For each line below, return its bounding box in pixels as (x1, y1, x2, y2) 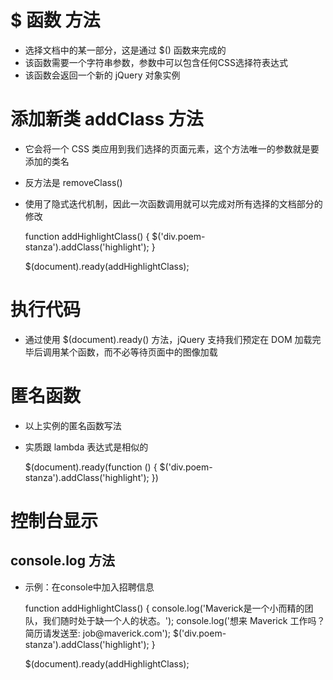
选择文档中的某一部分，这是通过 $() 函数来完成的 (24, 44, 227, 56)
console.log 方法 (10, 552, 115, 570)
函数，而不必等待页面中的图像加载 (77, 346, 218, 358)
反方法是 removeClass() (24, 176, 123, 188)
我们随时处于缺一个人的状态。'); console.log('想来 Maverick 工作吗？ (42, 614, 326, 626)
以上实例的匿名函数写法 (24, 419, 122, 431)
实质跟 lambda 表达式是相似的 (24, 441, 149, 453)
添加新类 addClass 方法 (10, 108, 204, 131)
